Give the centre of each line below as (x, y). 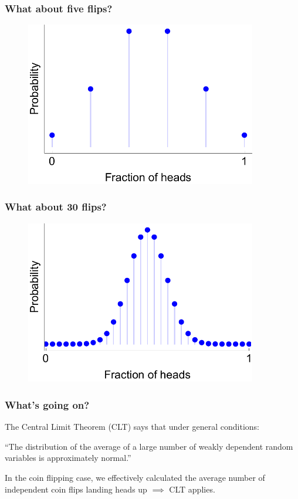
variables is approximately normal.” (68, 458)
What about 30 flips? (56, 207)
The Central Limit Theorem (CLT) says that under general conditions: (132, 427)
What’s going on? (47, 404)
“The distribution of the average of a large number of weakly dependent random (149, 446)
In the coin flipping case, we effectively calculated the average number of (135, 477)
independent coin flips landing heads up (76, 489)
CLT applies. (192, 489)
